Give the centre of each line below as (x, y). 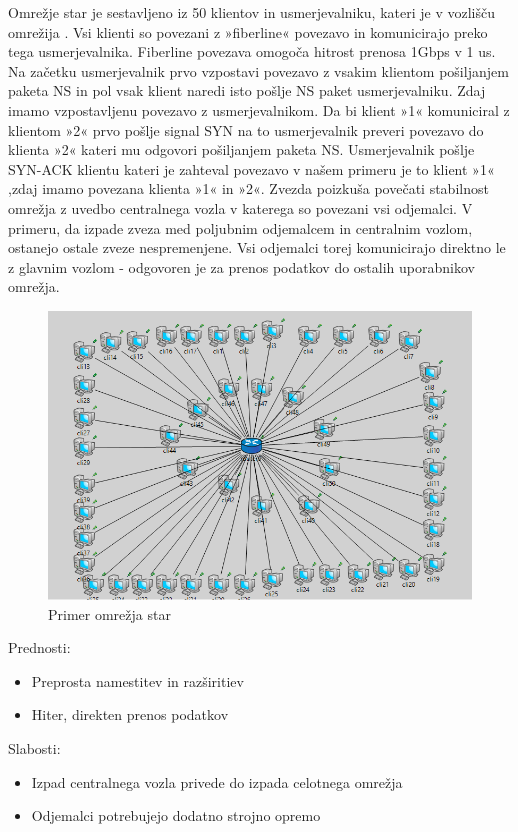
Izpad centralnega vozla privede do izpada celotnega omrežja (217, 781)
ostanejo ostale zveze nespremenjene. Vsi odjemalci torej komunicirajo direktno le (257, 247)
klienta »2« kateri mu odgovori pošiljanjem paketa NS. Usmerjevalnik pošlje (241, 149)
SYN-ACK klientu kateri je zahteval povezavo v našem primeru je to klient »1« (251, 168)
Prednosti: (39, 647)
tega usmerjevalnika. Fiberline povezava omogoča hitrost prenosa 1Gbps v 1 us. (252, 51)
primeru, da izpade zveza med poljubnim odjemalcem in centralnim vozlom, (240, 227)
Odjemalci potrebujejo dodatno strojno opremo (176, 815)
